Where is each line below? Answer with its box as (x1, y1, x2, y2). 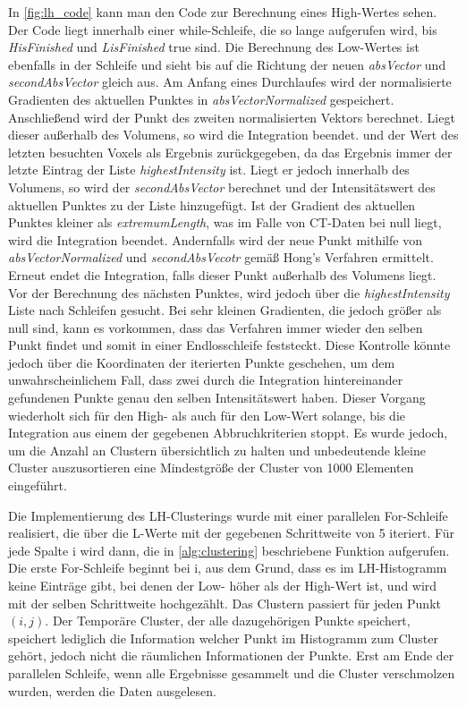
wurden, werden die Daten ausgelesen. (8, 681, 216, 700)
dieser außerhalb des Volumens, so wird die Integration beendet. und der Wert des (8, 125, 459, 144)
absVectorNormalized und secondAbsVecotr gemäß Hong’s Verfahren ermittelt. (8, 248, 434, 267)
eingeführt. (8, 476, 67, 495)
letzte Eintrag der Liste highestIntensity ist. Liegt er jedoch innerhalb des (8, 160, 410, 179)
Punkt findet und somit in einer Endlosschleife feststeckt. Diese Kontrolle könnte (8, 336, 451, 354)
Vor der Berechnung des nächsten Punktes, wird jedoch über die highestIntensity (8, 283, 450, 302)
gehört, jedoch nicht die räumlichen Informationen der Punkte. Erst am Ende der (8, 646, 454, 665)
